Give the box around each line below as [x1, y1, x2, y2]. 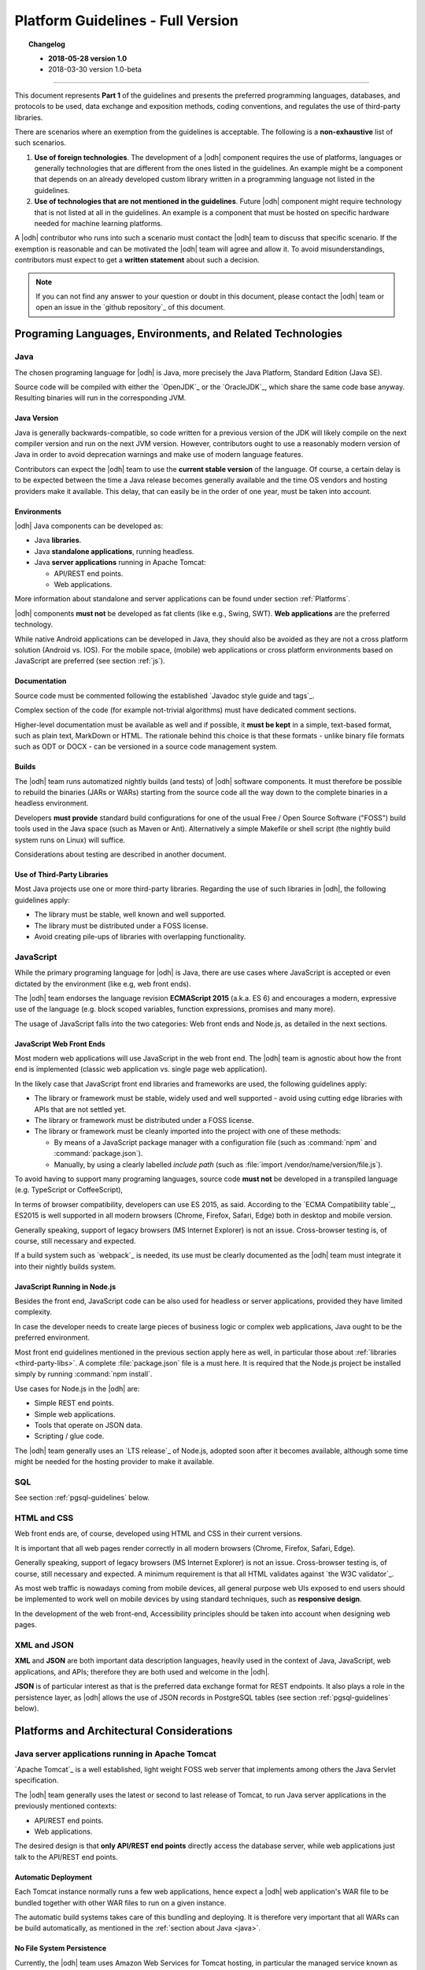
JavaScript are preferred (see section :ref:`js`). [14, 656, 165, 666]
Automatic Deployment [14, 1872, 92, 1882]
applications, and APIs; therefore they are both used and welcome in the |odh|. [14, 1667, 270, 1676]
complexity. [14, 1307, 53, 1317]
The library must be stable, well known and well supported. [34, 910, 226, 920]
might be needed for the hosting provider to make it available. [14, 1457, 215, 1466]
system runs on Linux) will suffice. [14, 835, 126, 845]
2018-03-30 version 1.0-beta [48, 65, 142, 74]
